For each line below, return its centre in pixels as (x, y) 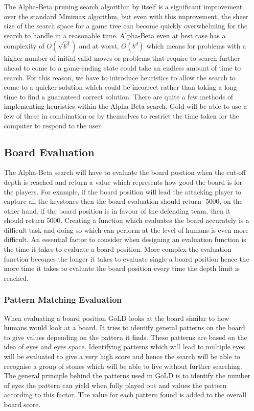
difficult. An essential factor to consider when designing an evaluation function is (125, 239)
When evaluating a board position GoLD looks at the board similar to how (117, 318)
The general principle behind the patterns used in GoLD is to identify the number (127, 375)
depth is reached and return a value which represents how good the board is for (123, 181)
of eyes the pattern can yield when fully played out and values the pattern (115, 385)
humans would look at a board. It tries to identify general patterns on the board (125, 327)
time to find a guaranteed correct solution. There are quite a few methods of (119, 96)
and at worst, (99, 46)
